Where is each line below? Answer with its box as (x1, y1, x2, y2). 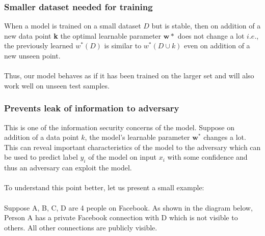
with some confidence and (167, 152, 248, 162)
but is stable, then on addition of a (151, 20, 261, 31)
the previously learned (4, 40, 73, 51)
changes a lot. (203, 132, 246, 142)
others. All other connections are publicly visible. (4, 222, 157, 232)
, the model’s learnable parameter (85, 132, 190, 142)
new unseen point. (4, 50, 61, 61)
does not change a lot (177, 30, 245, 41)
